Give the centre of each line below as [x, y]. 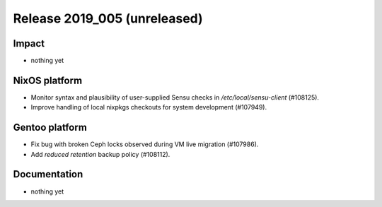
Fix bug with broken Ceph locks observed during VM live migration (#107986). [145, 144]
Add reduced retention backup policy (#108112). [100, 154]
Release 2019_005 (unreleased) [108, 18]
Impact [29, 43]
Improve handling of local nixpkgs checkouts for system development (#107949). [149, 107]
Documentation [48, 174]
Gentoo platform [50, 128]
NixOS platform [48, 80]
